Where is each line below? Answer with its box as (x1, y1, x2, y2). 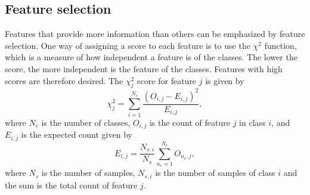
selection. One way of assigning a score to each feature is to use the (5, 39, 250, 51)
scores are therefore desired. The (5, 74, 123, 86)
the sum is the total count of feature (5, 178, 138, 191)
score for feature (137, 74, 197, 86)
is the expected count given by (21, 128, 132, 141)
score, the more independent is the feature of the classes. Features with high (5, 62, 283, 75)
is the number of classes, (41, 116, 131, 128)
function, (264, 39, 297, 51)
